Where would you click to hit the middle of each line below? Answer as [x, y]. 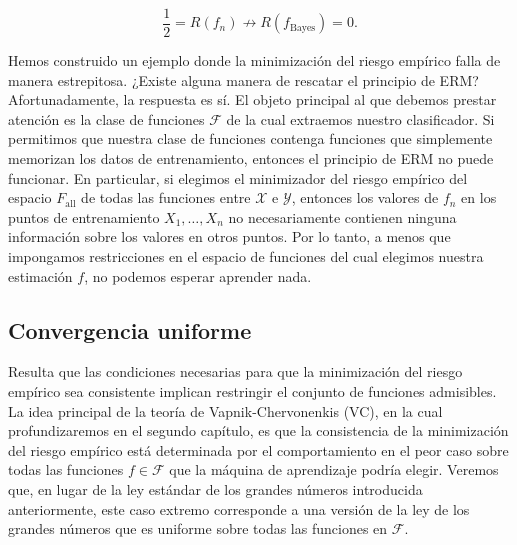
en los [479, 197]
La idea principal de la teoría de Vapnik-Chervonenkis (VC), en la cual [225, 410]
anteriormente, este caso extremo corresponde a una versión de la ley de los [239, 508]
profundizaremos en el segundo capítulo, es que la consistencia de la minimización [258, 430]
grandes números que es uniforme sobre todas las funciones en [198, 528]
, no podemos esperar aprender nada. [198, 275]
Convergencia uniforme [130, 329]
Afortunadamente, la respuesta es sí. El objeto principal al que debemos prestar [252, 99]
